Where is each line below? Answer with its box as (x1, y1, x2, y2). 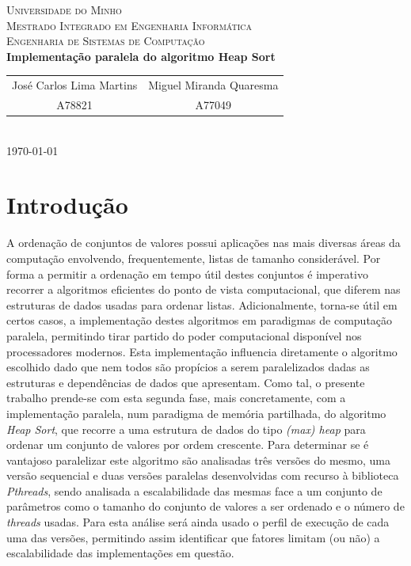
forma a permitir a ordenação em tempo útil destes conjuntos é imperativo (6, 265, 368, 282)
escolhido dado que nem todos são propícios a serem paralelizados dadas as (6, 359, 370, 375)
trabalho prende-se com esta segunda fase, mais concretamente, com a (6, 389, 346, 406)
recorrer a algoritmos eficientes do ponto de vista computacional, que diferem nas (6, 281, 401, 298)
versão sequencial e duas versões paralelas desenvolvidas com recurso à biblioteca (6, 467, 399, 484)
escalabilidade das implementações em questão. (6, 545, 234, 561)
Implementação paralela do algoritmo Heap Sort (6, 47, 276, 64)
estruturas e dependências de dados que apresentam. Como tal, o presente (6, 374, 365, 390)
